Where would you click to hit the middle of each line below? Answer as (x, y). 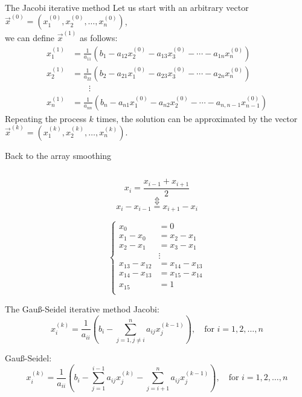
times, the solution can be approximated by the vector (197, 118)
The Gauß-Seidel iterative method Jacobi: (82, 308)
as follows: (98, 37)
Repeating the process (46, 118)
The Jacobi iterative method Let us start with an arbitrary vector (127, 7)
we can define (30, 37)
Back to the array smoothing (58, 155)
